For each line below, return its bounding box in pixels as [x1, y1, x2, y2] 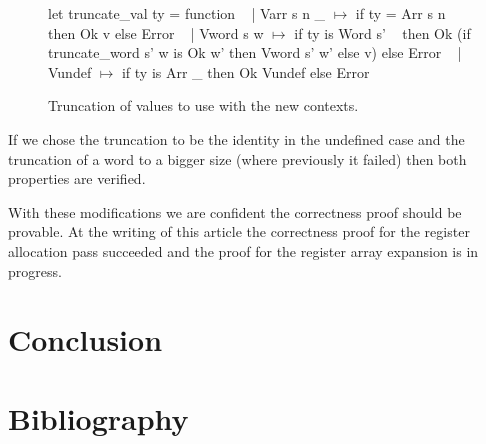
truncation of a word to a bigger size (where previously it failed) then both [8, 148, 467, 169]
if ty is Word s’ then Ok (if [294, 22, 471, 43]
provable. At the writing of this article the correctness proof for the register [8, 221, 470, 242]
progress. [8, 260, 62, 281]
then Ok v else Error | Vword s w [48, 22, 264, 43]
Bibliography [8, 397, 189, 438]
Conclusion [8, 319, 163, 360]
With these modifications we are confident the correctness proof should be [8, 201, 462, 222]
